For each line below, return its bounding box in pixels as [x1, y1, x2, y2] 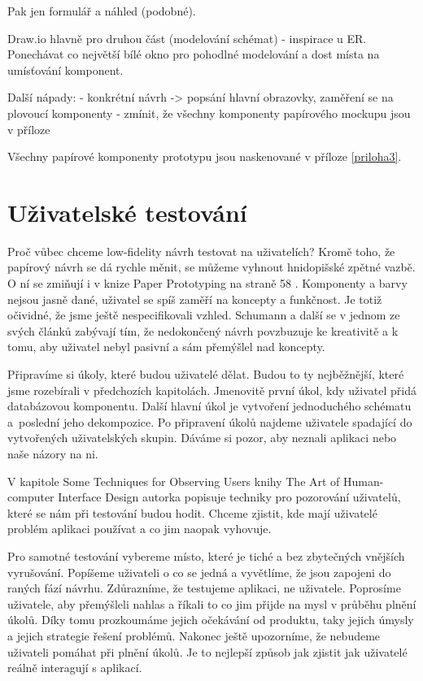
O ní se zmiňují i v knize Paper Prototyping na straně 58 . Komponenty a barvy [7, 275, 408, 292]
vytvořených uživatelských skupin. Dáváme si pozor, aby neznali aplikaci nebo [7, 429, 397, 446]
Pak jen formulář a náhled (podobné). [7, 2, 196, 19]
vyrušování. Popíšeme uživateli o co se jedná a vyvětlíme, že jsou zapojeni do [7, 563, 391, 580]
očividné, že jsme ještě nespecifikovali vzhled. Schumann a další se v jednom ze [7, 306, 400, 323]
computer [7, 488, 55, 505]
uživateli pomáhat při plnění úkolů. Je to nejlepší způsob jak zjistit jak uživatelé [7, 643, 408, 660]
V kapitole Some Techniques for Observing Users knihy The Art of [7, 472, 340, 489]
